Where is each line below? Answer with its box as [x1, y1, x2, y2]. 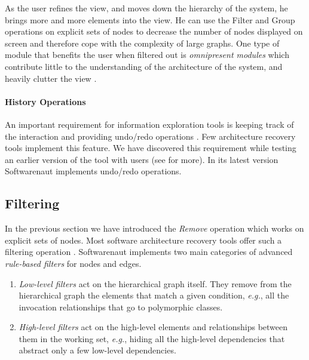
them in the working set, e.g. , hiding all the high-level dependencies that [19, 332, 285, 344]
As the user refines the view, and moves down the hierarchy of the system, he [5, 2, 288, 14]
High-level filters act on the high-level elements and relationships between [19, 321, 288, 333]
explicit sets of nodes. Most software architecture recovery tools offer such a [5, 233, 282, 246]
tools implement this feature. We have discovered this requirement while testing [5, 141, 296, 154]
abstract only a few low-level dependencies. [19, 344, 176, 356]
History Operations [5, 95, 86, 107]
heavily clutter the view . [5, 72, 97, 84]
